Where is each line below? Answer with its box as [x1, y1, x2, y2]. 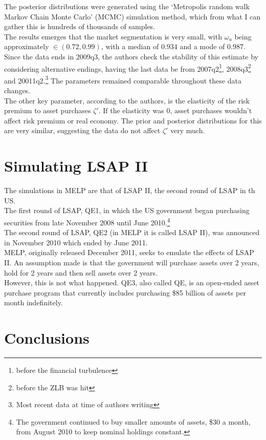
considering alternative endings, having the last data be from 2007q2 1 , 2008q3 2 [4, 61, 251, 74]
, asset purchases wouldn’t [170, 105, 252, 116]
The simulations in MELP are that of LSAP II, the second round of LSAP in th [4, 185, 255, 196]
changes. [4, 85, 31, 96]
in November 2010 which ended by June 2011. [4, 237, 148, 247]
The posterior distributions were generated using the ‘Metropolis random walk [4, 1, 250, 11]
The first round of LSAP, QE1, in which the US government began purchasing [4, 205, 250, 216]
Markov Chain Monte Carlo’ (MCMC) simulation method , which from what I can [4, 11, 261, 22]
